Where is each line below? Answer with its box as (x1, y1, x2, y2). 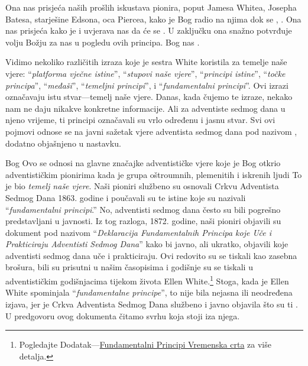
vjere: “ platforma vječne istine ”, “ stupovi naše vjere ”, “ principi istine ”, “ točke (5, 67, 286, 79)
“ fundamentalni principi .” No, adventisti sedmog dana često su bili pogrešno (5, 203, 281, 215)
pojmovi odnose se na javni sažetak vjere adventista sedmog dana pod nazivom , (5, 125, 297, 137)
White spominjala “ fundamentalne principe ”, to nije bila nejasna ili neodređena (5, 286, 293, 299)
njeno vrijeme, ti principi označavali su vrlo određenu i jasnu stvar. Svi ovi (5, 114, 275, 126)
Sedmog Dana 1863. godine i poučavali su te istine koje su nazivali (5, 191, 246, 203)
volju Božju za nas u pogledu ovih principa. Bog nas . (5, 35, 200, 48)
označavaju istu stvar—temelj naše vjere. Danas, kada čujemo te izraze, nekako (5, 90, 293, 103)
